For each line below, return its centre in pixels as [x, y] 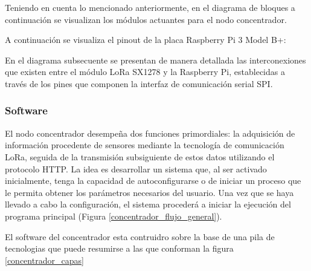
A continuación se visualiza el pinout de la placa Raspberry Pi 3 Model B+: [146, 40]
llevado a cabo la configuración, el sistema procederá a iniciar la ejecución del [148, 204]
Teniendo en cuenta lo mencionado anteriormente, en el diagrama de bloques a [150, 7]
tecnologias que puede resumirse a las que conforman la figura [119, 248]
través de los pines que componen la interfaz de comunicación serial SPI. [139, 83]
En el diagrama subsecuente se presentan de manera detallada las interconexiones [155, 60]
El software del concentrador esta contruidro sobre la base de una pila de [140, 236]
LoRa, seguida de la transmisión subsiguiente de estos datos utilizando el [140, 156]
